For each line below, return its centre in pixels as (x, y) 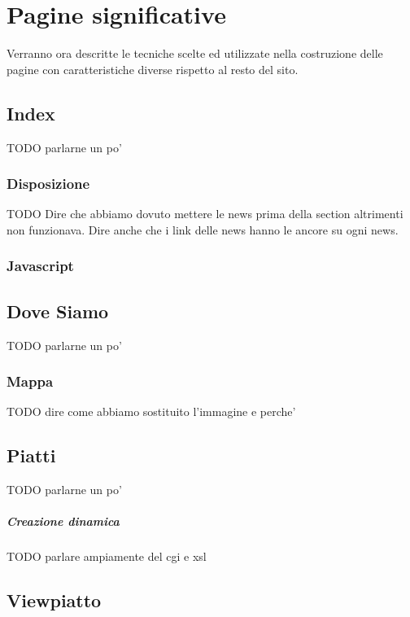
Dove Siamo (58, 311)
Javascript (40, 266)
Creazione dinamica (63, 521)
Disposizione (48, 184)
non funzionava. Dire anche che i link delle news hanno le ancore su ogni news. (203, 229)
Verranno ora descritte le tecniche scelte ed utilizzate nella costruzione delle (195, 53)
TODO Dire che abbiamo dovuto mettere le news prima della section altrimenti (205, 214)
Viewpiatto (54, 600)
